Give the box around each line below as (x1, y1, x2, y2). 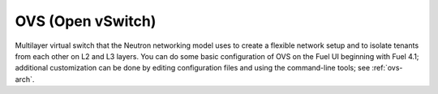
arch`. (15, 74, 35, 84)
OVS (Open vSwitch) (15, 12, 157, 30)
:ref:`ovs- (371, 63, 403, 73)
